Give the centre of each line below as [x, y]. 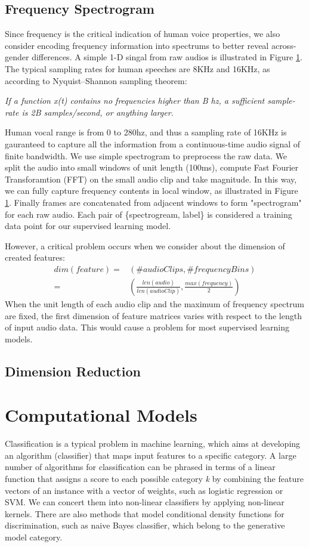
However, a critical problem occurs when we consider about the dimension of [145, 245]
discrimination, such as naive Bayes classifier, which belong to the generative [145, 525]
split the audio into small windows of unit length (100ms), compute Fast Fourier [152, 167]
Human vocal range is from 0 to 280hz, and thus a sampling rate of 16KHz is [146, 132]
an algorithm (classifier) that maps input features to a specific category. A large [151, 455]
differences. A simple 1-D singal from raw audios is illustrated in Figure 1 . [167, 57]
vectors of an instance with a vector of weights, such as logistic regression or [144, 490]
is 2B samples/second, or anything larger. [98, 112]
